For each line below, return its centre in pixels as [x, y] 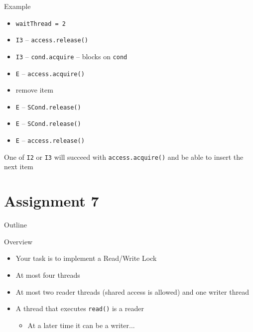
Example [17, 6]
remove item [34, 90]
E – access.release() [50, 140]
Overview [18, 241]
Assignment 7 [52, 201]
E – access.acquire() [50, 73]
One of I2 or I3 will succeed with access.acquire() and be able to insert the [124, 157]
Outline [15, 225]
